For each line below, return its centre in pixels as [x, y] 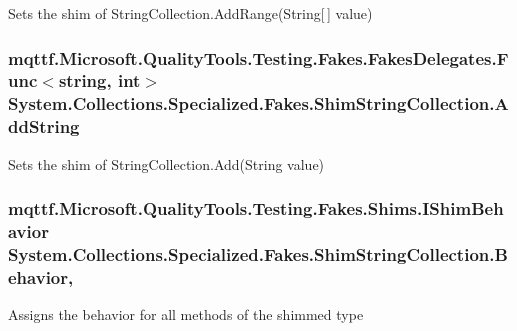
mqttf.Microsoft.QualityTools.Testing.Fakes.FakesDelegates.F [258, 57]
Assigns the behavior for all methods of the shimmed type [186, 314]
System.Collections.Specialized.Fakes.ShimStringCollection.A [258, 103]
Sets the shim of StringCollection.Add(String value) [166, 163]
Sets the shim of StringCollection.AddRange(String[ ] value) [190, 13]
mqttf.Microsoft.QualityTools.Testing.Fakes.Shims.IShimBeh [256, 208]
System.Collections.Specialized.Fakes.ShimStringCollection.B [258, 253]
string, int [99, 80]
